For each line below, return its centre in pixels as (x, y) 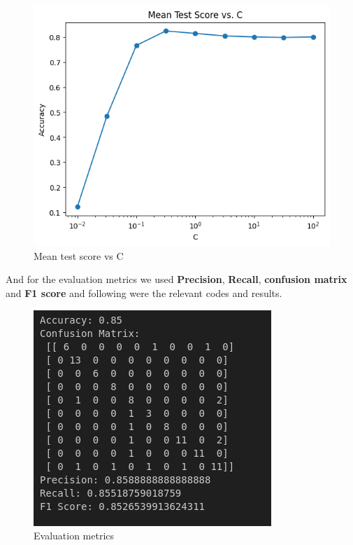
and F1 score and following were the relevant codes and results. (144, 293)
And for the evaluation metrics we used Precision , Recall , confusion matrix (176, 279)
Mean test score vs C (79, 255)
